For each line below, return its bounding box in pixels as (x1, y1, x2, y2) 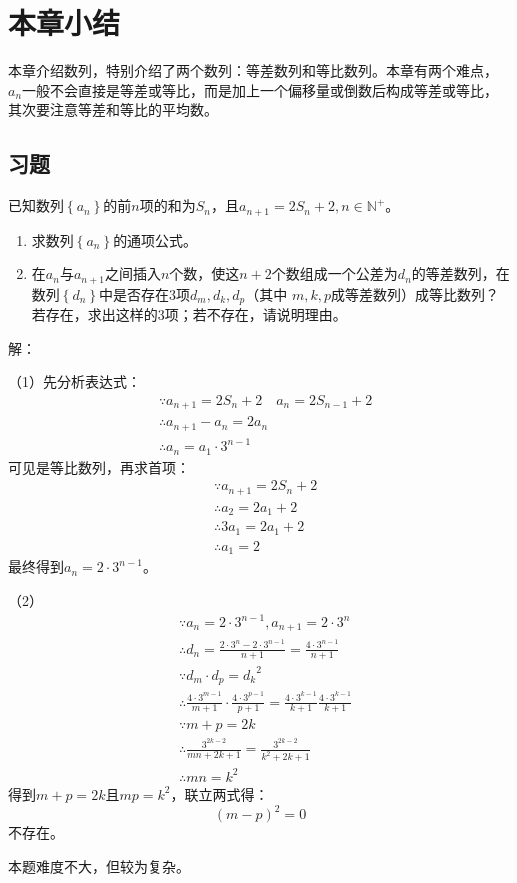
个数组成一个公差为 (271, 263, 398, 284)
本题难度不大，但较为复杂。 (8, 855, 190, 876)
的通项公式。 (113, 229, 198, 250)
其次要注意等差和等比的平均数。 (8, 99, 218, 120)
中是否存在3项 (99, 283, 190, 304)
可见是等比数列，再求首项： (8, 456, 190, 477)
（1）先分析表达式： (8, 371, 141, 392)
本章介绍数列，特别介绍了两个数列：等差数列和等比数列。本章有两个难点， (8, 60, 498, 81)
